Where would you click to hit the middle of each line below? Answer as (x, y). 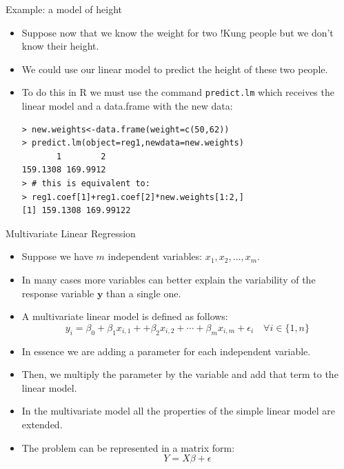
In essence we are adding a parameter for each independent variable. (166, 351)
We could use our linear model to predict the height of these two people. (175, 69)
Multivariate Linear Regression (71, 233)
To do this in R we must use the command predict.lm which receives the (178, 92)
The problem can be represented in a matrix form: (128, 447)
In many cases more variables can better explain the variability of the (169, 279)
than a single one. (144, 293)
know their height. (60, 46)
